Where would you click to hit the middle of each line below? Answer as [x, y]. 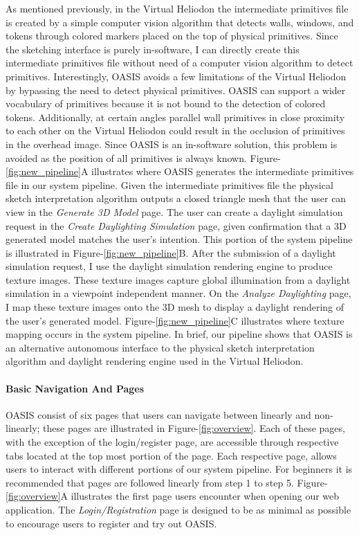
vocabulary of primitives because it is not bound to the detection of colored [166, 103]
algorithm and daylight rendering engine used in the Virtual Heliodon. [155, 361]
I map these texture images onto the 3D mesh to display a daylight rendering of [175, 307]
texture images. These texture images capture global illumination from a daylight [178, 279]
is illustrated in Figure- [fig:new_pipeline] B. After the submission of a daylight [171, 252]
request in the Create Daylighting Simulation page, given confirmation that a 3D [176, 225]
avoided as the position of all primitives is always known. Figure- [143, 157]
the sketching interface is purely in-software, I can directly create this [153, 49]
